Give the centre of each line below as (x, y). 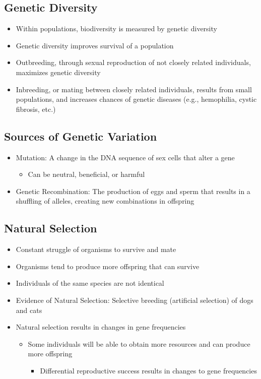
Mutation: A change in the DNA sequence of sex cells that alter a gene (125, 157)
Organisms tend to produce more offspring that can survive (108, 266)
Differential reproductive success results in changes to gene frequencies (148, 370)
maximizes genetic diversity (58, 72)
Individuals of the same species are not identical (90, 283)
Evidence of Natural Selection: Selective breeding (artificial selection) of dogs (135, 300)
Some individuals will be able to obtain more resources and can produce (139, 343)
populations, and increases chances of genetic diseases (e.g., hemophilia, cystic (136, 99)
